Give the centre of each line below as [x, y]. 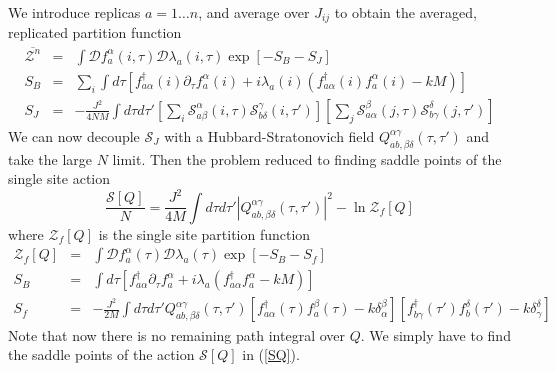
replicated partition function [95, 32]
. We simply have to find [435, 334]
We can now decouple [74, 135]
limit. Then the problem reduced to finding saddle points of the [307, 158]
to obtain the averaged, [405, 12]
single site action [59, 178]
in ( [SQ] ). [271, 354]
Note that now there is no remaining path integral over [177, 334]
